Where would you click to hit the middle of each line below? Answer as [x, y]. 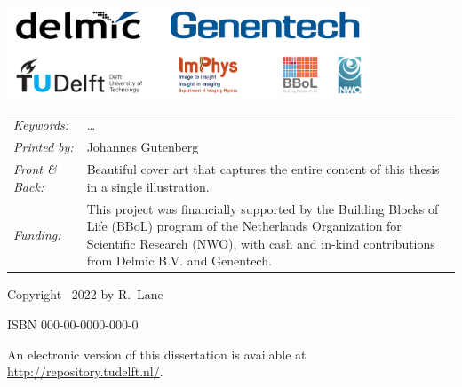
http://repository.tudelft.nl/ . [85, 371]
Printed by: [44, 147]
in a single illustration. [148, 186]
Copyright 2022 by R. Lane [85, 294]
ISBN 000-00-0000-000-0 [73, 324]
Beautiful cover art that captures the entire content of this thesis [263, 169]
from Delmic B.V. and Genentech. [179, 261]
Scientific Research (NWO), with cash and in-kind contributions [261, 243]
